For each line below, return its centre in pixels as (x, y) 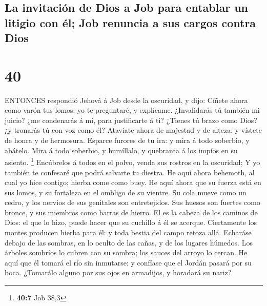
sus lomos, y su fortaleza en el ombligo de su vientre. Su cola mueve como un (126, 192)
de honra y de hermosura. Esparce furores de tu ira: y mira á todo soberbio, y (127, 140)
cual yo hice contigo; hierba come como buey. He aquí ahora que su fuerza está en (133, 182)
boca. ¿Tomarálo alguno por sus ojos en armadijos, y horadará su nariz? (118, 272)
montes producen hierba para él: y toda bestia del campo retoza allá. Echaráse (128, 232)
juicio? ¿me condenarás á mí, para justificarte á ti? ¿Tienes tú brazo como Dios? (131, 120)
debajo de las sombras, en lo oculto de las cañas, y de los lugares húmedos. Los (129, 242)
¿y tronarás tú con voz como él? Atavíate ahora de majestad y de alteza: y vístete (133, 130)
